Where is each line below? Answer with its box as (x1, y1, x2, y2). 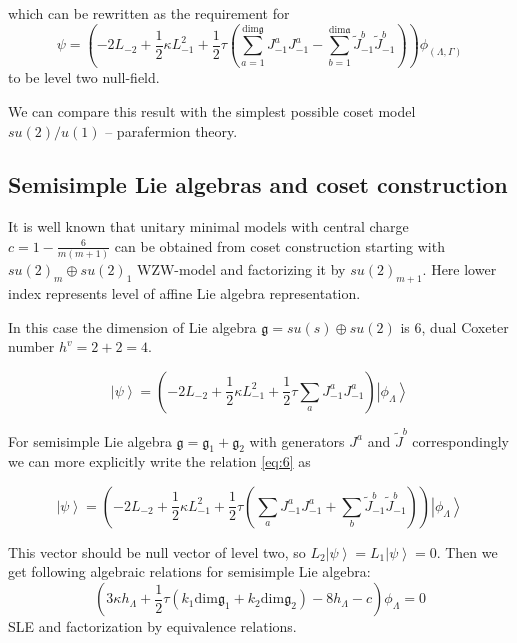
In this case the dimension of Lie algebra (8, 316, 257, 337)
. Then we (436, 541, 498, 562)
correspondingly (412, 430, 509, 451)
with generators (249, 430, 345, 451)
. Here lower (422, 259, 497, 280)
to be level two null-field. (8, 67, 160, 88)
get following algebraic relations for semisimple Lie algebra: (8, 561, 371, 582)
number (8, 336, 55, 357)
